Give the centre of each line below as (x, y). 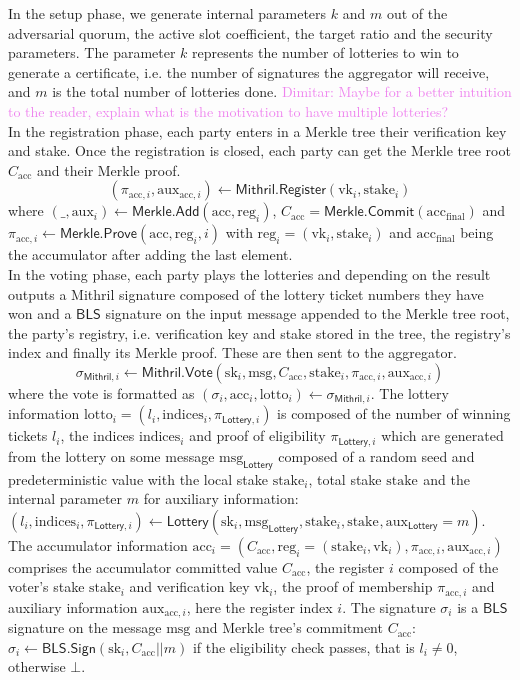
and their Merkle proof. (109, 169)
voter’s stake (46, 586)
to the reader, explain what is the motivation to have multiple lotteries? (228, 110)
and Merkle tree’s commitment (288, 627)
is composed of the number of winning (394, 413)
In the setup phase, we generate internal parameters (167, 13)
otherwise (37, 666)
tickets (28, 435)
